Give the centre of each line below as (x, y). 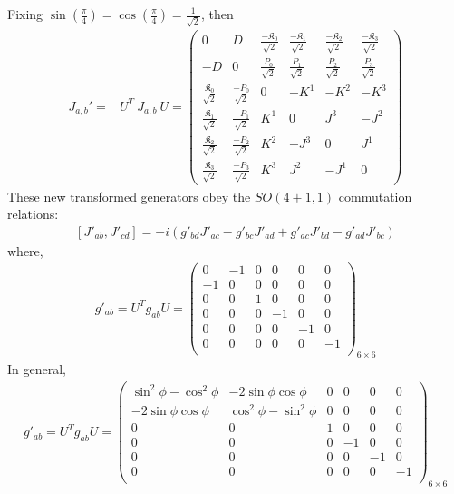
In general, (37, 369)
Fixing (25, 14)
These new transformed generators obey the (129, 196)
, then (217, 14)
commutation (375, 196)
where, (25, 250)
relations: (33, 214)
